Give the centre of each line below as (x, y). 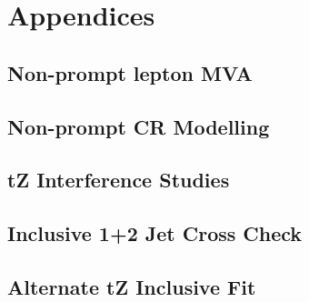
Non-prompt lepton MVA (130, 72)
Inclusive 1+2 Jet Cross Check (155, 233)
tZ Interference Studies (119, 180)
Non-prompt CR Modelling (139, 126)
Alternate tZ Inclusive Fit (132, 286)
